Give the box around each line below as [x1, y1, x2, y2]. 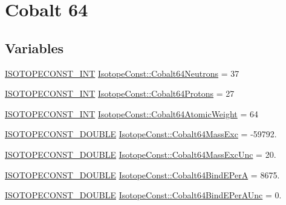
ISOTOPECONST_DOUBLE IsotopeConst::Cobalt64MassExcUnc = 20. [5, 148, 276, 160]
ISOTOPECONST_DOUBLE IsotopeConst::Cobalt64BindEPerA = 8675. [5, 168, 280, 181]
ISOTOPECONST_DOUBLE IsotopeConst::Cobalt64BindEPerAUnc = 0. [5, 189, 282, 201]
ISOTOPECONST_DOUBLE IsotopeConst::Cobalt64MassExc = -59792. [5, 128, 277, 140]
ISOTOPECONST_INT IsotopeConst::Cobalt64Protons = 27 [5, 87, 235, 100]
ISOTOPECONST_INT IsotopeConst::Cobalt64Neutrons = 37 [5, 67, 239, 79]
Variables [5, 38, 64, 57]
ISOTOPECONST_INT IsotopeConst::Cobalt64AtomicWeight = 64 [5, 107, 259, 120]
